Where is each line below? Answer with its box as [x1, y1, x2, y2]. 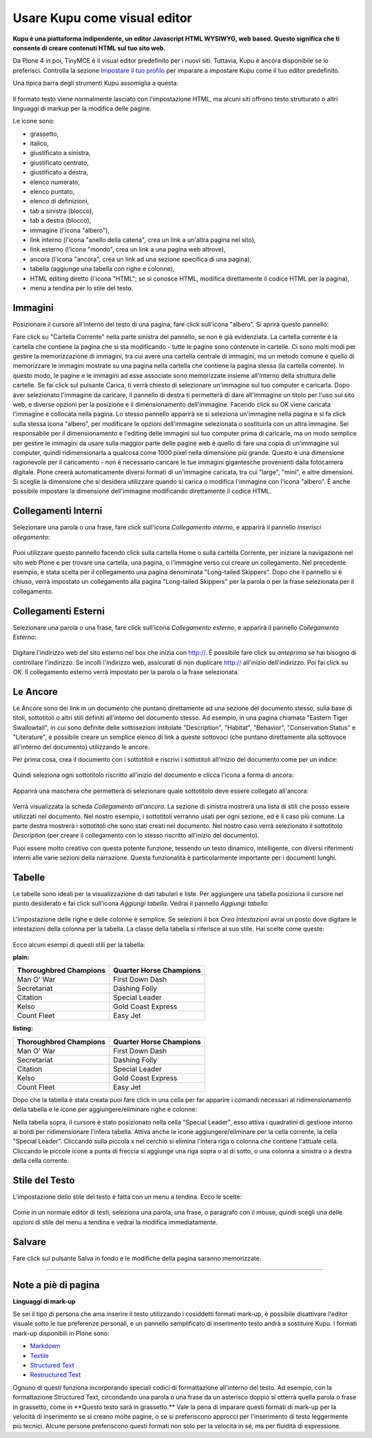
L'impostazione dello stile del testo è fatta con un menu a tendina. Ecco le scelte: [12, 1193, 242, 1201]
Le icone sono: [12, 117, 55, 125]
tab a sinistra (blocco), [30, 207, 94, 215]
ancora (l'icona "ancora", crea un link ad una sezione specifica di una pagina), [30, 255, 252, 263]
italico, [30, 139, 50, 148]
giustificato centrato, [30, 159, 89, 167]
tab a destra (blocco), [30, 216, 92, 225]
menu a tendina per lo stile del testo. [30, 283, 134, 292]
